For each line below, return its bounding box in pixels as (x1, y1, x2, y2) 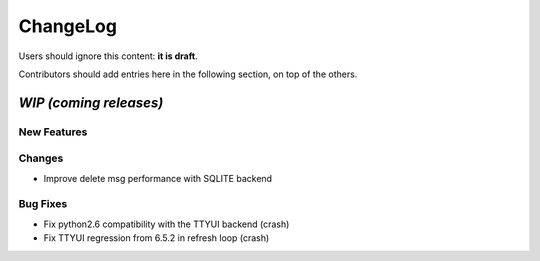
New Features (18, 125, 88, 139)
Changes (18, 151, 64, 165)
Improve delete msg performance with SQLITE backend (43, 172, 273, 184)
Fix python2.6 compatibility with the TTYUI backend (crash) (43, 218, 290, 230)
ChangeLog (18, 15, 117, 37)
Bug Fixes (18, 197, 68, 211)
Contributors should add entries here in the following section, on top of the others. (18, 68, 358, 80)
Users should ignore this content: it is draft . (18, 50, 199, 62)
